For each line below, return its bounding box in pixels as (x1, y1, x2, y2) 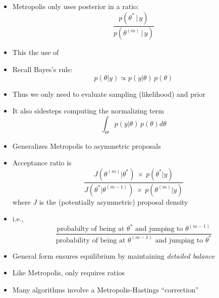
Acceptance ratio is (12, 157, 72, 168)
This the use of (12, 47, 59, 57)
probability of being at (56, 236, 126, 244)
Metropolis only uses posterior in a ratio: (12, 1, 139, 11)
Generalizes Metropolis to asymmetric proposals (12, 140, 161, 151)
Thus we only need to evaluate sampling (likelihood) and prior (12, 88, 205, 99)
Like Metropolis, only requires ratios (12, 267, 125, 278)
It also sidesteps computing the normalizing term (12, 105, 164, 116)
